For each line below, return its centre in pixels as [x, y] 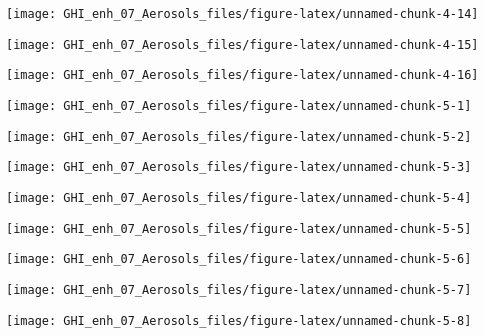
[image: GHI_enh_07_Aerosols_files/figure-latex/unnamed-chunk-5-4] [239, 197]
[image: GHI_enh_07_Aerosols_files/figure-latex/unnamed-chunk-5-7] [239, 289]
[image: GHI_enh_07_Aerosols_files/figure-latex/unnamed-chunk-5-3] [239, 167]
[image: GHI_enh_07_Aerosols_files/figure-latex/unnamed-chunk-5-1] [239, 105]
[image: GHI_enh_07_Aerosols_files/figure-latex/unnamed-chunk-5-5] [239, 228]
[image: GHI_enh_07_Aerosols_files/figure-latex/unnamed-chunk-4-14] [242, 14]
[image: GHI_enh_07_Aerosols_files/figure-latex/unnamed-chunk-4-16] [242, 75]
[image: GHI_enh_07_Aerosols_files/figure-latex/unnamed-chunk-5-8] [239, 320]
